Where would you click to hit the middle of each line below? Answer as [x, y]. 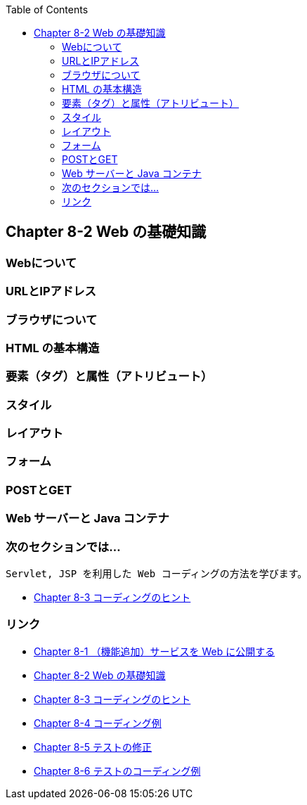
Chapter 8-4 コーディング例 [98, 723]
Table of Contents [47, 9]
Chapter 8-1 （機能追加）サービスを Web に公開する [155, 651]
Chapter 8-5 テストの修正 [93, 747]
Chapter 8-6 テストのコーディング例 [117, 771]
